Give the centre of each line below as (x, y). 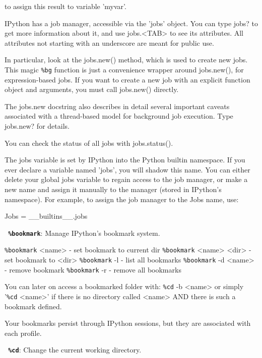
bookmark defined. (33, 306)
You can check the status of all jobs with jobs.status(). (89, 143)
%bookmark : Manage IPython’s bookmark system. (84, 233)
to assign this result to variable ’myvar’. (65, 6)
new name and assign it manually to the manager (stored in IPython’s (113, 189)
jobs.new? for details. (37, 126)
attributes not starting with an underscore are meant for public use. (109, 42)
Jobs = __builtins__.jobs (46, 216)
